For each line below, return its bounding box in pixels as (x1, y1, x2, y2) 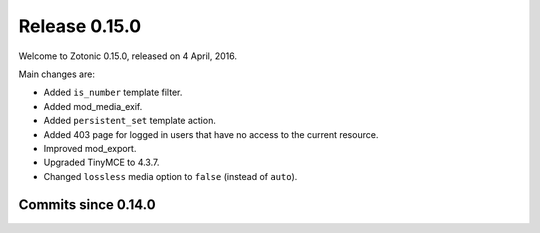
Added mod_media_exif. (43, 100, 143, 112)
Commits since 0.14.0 (18, 196, 156, 214)
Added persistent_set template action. (43, 115, 217, 127)
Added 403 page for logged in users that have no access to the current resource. (43, 128, 379, 140)
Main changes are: (18, 68, 95, 80)
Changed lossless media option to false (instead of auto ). (43, 170, 298, 182)
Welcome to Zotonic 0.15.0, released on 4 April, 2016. (18, 50, 237, 62)
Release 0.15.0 (18, 15, 142, 37)
